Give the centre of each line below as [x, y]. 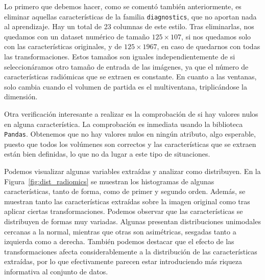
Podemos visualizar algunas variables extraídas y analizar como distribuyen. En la [132, 171]
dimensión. [21, 96]
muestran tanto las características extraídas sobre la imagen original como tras [127, 201]
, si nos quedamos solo [216, 36]
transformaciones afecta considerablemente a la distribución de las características [131, 251]
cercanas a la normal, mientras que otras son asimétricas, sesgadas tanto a [120, 231]
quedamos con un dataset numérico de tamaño [77, 36]
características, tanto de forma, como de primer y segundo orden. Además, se [125, 191]
